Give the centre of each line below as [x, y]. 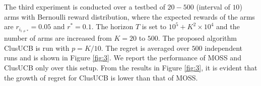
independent [223, 48]
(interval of [213, 7]
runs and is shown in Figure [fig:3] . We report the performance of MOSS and [123, 58]
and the [228, 26]
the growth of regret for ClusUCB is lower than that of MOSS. [101, 77]
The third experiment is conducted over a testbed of [85, 7]
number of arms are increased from [58, 38]
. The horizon [112, 26]
